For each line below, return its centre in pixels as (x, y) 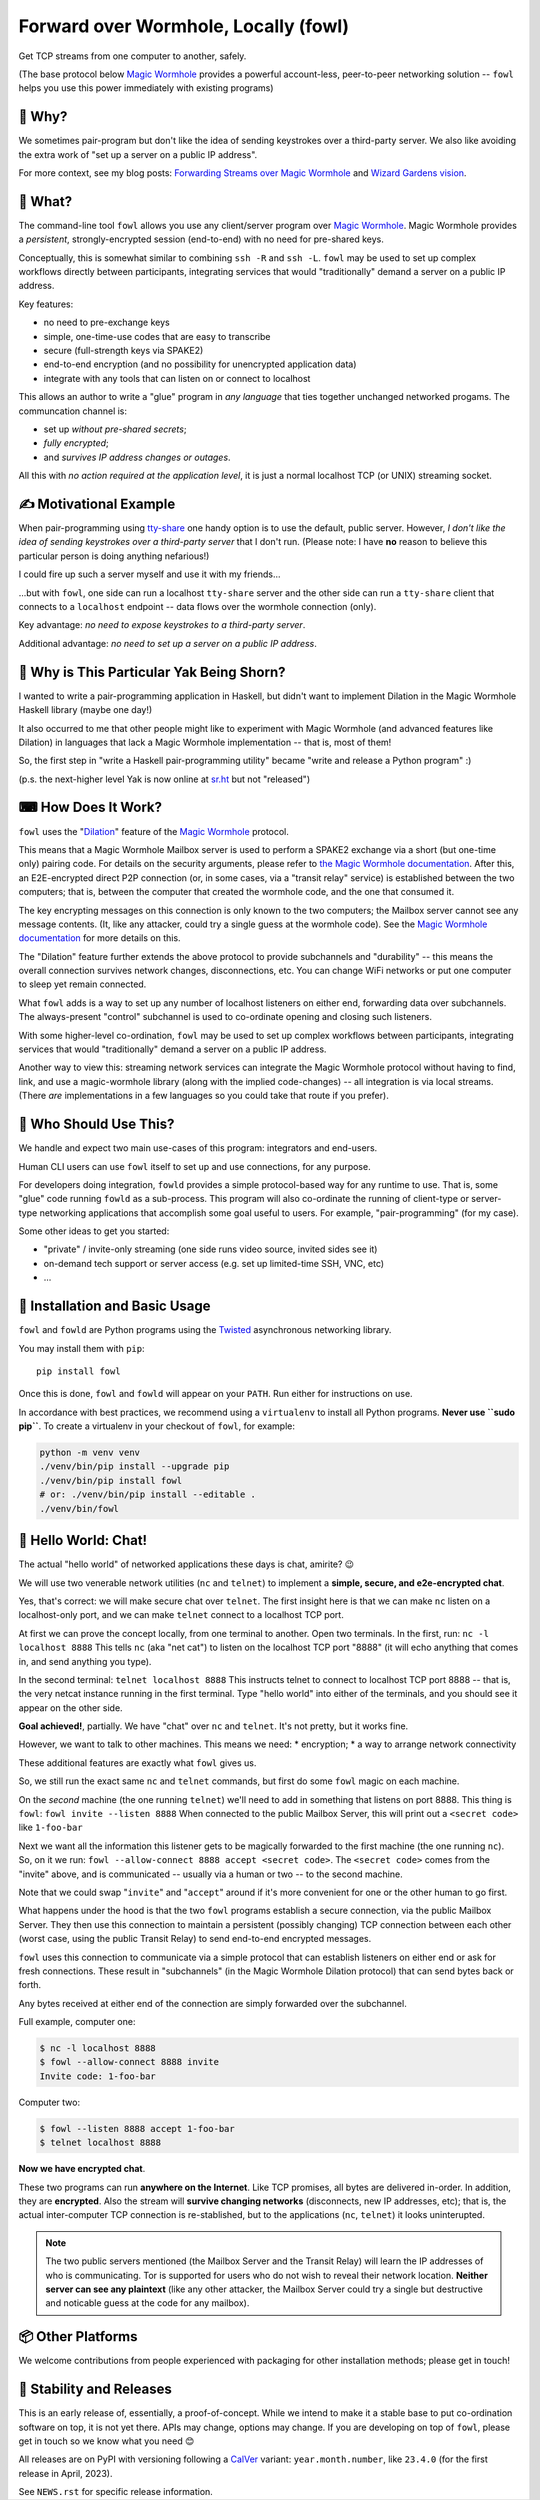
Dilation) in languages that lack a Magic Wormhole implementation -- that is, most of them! (205, 742)
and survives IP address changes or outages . (137, 457)
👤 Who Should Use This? (96, 1124)
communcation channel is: (73, 411)
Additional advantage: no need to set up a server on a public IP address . (167, 643)
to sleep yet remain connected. (82, 984)
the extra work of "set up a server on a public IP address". (138, 154)
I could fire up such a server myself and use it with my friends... (149, 574)
